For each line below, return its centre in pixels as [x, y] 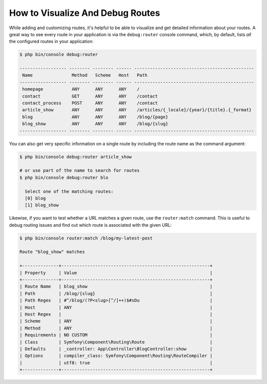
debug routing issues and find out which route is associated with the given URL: [90, 225]
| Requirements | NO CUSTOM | [116, 335]
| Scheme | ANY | [116, 321]
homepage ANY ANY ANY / [81, 89]
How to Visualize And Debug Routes [85, 13]
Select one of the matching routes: [69, 191]
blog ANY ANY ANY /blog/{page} [95, 117]
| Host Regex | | [116, 314]
